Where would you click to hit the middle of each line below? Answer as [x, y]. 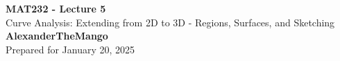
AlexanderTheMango [57, 36]
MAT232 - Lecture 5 [56, 8]
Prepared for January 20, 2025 [70, 49]
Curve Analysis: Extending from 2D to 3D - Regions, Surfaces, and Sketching [170, 22]
